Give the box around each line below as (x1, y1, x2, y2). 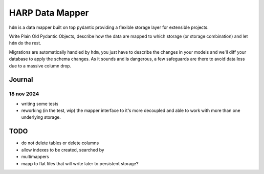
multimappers (21, 154, 49, 160)
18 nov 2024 (9, 90, 39, 97)
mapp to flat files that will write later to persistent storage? (21, 160, 139, 166)
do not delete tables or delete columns (21, 140, 99, 146)
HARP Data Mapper (9, 7, 89, 18)
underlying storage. (21, 114, 61, 120)
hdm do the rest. (9, 40, 42, 46)
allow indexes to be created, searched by (21, 147, 105, 152)
